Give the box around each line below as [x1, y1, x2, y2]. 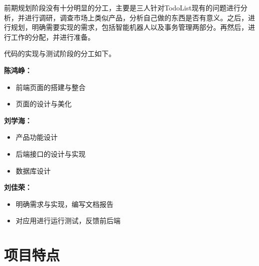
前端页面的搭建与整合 [15, 82, 86, 92]
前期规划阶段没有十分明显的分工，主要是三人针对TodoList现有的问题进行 [4, 2, 241, 12]
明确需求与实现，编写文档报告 [15, 198, 114, 209]
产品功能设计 [15, 132, 58, 142]
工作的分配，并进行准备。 [10, 31, 95, 42]
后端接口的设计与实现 [15, 148, 86, 159]
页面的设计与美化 [15, 98, 72, 109]
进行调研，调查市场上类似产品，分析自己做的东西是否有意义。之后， [24, 12, 248, 22]
